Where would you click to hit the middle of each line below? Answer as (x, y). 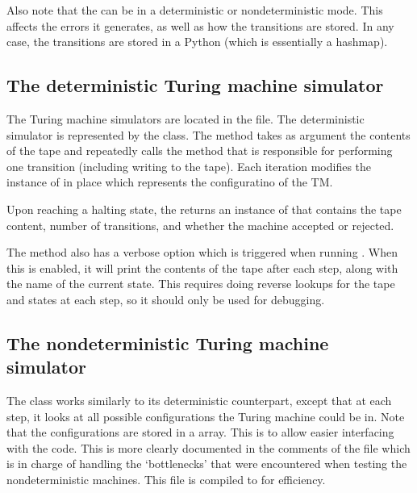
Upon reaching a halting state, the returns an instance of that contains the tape (204, 209)
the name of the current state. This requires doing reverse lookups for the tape (201, 284)
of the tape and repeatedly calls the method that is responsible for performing (200, 150)
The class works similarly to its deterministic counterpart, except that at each (199, 401)
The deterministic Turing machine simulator (195, 85)
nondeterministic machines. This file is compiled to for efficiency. (166, 480)
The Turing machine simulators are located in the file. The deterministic (186, 118)
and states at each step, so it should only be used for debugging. (166, 299)
